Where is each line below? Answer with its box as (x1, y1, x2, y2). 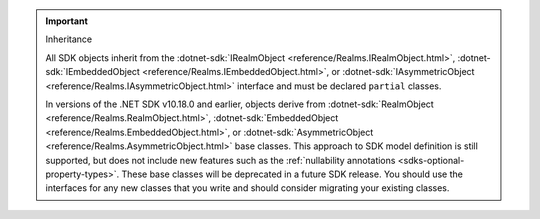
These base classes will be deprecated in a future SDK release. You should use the (121, 168, 464, 180)
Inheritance (45, 33, 93, 45)
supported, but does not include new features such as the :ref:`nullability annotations (45, 154, 396, 166)
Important (45, 15, 89, 27)
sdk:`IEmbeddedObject (45, 66, 140, 78)
